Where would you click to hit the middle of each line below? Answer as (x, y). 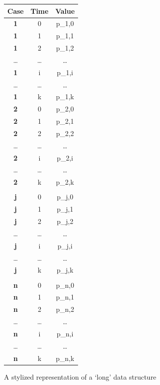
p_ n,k (65, 358)
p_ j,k (65, 270)
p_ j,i (65, 245)
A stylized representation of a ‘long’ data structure (80, 376)
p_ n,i (65, 333)
